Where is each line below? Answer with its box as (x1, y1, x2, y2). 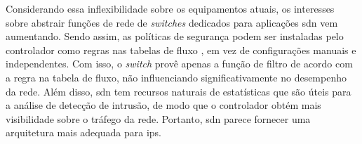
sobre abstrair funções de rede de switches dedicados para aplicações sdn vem (6, 15, 338, 30)
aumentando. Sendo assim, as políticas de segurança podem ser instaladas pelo (6, 29, 344, 44)
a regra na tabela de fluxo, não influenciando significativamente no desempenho (6, 70, 347, 84)
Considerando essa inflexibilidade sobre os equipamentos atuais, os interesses (6, 1, 335, 15)
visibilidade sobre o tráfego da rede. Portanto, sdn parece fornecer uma (6, 111, 311, 126)
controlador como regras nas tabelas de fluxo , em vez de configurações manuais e (6, 42, 356, 57)
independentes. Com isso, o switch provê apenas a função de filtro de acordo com (6, 56, 353, 71)
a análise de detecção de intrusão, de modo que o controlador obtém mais (6, 98, 321, 112)
